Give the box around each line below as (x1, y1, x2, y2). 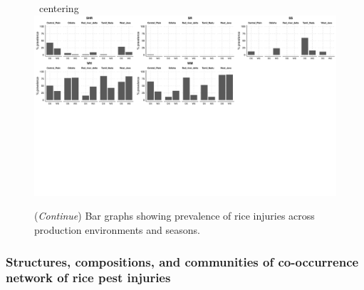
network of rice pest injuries (6, 269, 171, 286)
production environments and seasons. (34, 222, 200, 237)
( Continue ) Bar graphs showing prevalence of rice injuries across (34, 208, 315, 223)
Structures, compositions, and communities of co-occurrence (6, 252, 359, 270)
